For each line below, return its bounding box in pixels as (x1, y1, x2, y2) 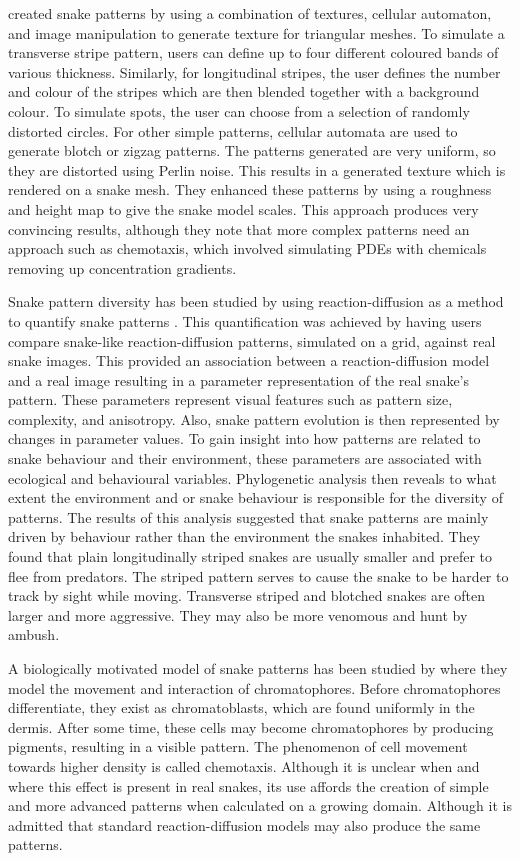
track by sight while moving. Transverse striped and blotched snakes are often (8, 585, 486, 606)
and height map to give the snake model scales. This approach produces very (8, 198, 479, 219)
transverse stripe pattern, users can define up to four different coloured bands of (8, 42, 499, 63)
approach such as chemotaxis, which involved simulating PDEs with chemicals (8, 238, 487, 259)
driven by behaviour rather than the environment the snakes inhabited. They (8, 526, 481, 547)
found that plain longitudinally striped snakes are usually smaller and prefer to (8, 546, 493, 567)
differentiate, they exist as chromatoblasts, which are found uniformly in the (8, 697, 475, 718)
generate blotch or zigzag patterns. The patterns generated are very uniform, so (8, 140, 496, 161)
